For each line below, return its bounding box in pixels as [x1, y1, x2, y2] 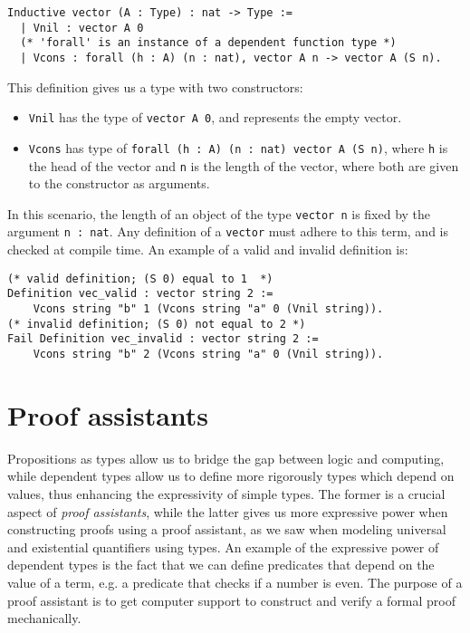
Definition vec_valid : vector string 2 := [7, 287, 273, 301]
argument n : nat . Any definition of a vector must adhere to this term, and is [7, 222, 448, 241]
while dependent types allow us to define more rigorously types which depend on [7, 466, 455, 485]
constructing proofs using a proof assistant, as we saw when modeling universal [7, 520, 446, 539]
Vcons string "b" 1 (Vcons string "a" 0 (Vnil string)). [33, 302, 384, 315]
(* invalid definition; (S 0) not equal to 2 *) [7, 317, 306, 331]
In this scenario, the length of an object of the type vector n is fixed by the [7, 204, 431, 223]
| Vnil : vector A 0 [20, 21, 144, 34]
